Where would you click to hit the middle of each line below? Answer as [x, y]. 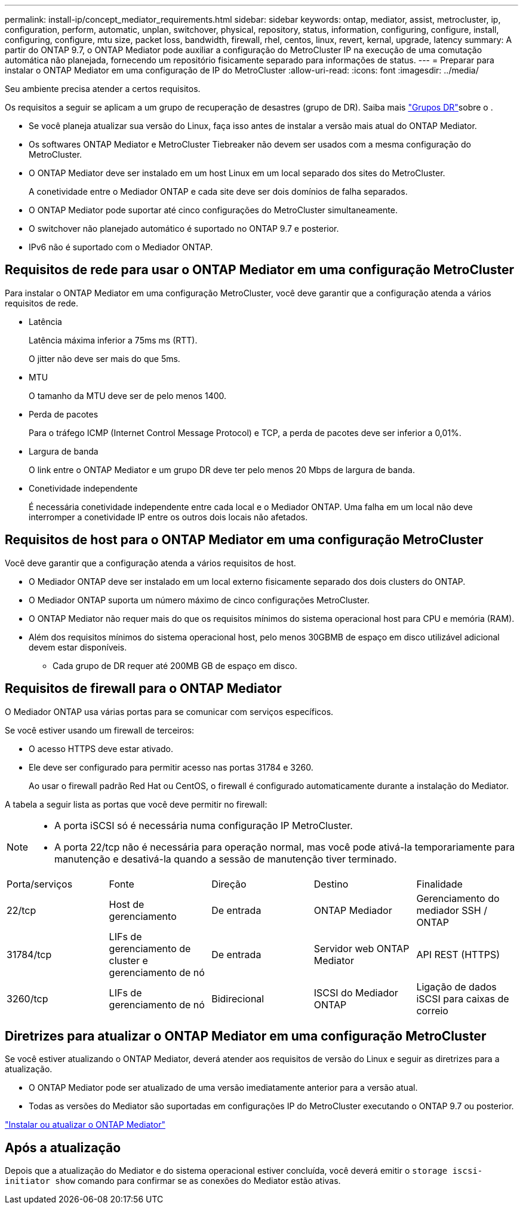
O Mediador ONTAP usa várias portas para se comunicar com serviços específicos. [169, 711]
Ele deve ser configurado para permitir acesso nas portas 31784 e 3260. [171, 767]
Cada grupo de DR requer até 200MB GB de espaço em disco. [175, 665]
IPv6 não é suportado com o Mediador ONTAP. [121, 247]
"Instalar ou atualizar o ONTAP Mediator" [85, 1125]
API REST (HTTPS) [458, 954]
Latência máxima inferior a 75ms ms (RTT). [113, 340]
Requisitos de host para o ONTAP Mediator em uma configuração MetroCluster [244, 540]
